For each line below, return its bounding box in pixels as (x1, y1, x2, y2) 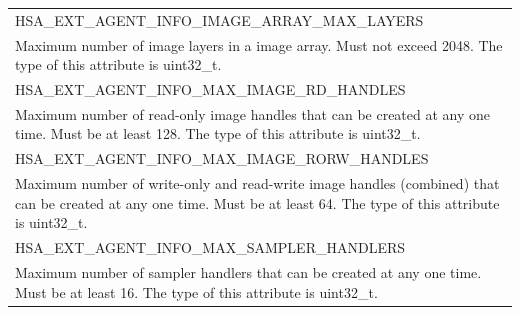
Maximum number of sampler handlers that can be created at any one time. (15, 262, 482, 283)
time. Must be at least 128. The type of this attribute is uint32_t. (15, 123, 421, 144)
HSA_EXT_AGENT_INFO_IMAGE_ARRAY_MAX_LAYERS (15, 9, 424, 30)
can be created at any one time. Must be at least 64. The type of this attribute (15, 192, 500, 213)
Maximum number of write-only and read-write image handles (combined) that (15, 173, 500, 194)
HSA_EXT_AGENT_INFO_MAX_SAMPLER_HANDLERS (15, 237, 406, 258)
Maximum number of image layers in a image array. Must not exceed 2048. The (15, 34, 503, 55)
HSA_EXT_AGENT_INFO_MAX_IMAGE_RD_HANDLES (15, 79, 406, 100)
